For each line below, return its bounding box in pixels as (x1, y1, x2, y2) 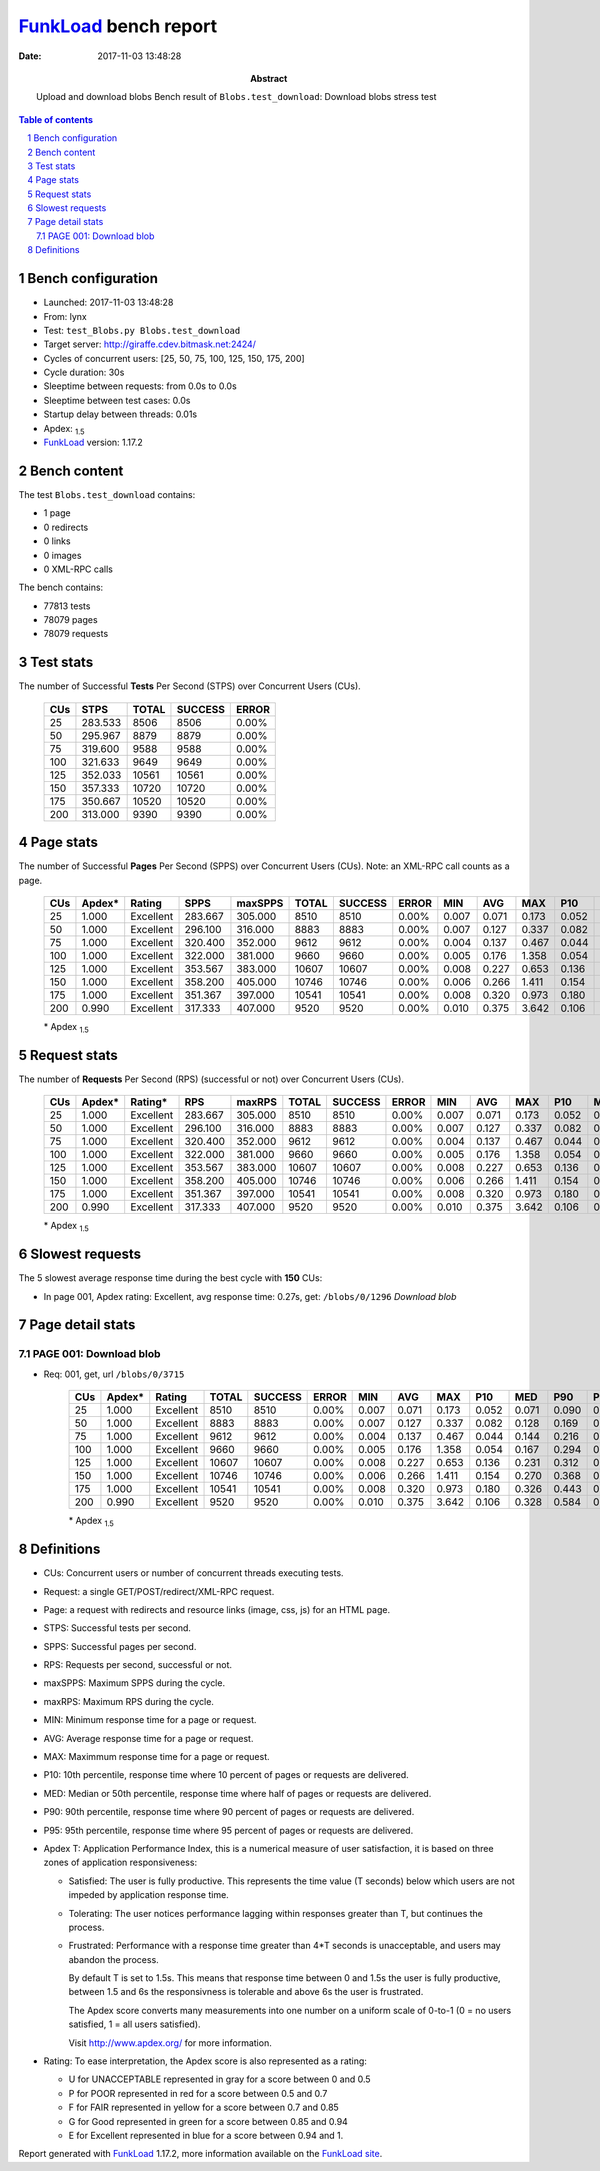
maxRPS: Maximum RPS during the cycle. (43, 1695, 215, 1707)
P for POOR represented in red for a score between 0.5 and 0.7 (68, 2087, 328, 2099)
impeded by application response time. (68, 1889, 229, 1901)
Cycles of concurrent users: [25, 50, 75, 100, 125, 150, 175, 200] (43, 352, 305, 364)
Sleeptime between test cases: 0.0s (43, 394, 191, 406)
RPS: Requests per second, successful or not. (43, 1659, 233, 1671)
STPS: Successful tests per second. (43, 1622, 192, 1634)
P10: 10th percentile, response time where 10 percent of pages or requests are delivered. (43, 1769, 409, 1781)
